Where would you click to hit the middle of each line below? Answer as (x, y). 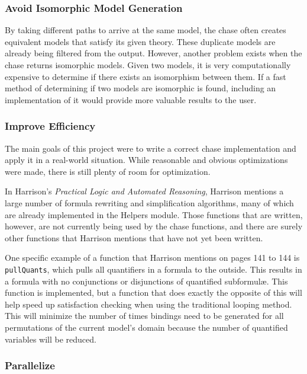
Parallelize (30, 365)
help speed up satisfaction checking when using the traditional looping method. (148, 304)
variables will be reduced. (51, 339)
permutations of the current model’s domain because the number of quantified (146, 327)
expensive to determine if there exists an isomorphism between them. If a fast (146, 76)
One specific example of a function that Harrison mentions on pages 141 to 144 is (152, 258)
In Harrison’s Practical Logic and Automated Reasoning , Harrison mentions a (144, 191)
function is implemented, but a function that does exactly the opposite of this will (153, 293)
